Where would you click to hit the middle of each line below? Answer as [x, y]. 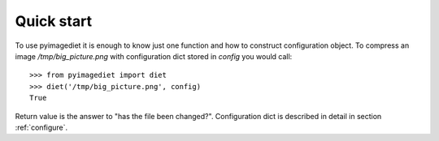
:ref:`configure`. [41, 127]
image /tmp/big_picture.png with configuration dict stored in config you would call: [154, 56]
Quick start [54, 21]
